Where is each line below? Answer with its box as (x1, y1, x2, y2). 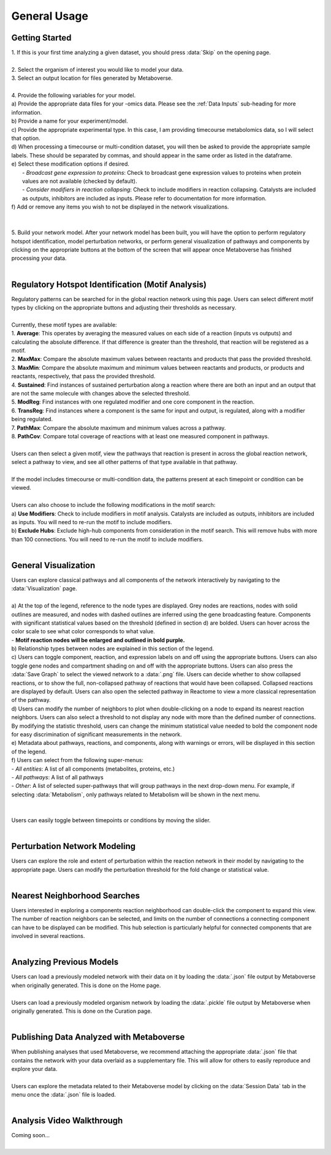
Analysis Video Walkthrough (11, 1116, 123, 1126)
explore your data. (11, 1065, 58, 1072)
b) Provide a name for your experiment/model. (11, 117, 128, 125)
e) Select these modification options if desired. (11, 160, 130, 168)
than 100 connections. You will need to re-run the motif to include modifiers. (11, 535, 204, 543)
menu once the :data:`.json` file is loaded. (11, 1091, 116, 1099)
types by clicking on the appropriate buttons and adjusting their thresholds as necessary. (11, 304, 237, 311)
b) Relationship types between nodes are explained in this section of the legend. (11, 645, 215, 652)
